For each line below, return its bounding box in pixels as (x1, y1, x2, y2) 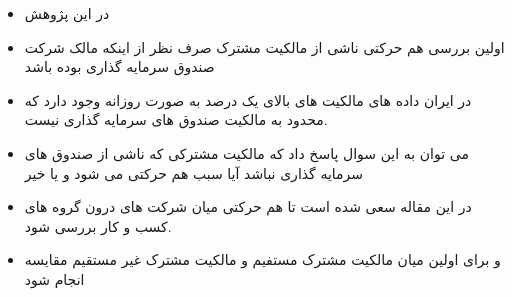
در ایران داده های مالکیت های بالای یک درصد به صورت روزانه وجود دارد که (24, 89, 472, 110)
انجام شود (24, 268, 85, 289)
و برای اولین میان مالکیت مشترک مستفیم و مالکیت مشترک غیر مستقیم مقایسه (24, 249, 501, 270)
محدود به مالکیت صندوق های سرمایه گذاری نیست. (24, 109, 328, 130)
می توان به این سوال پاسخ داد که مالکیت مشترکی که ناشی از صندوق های (24, 142, 469, 163)
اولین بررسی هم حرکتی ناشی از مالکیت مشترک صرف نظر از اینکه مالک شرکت (24, 36, 505, 57)
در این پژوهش (24, 3, 110, 23)
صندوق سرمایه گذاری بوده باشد (24, 56, 215, 77)
